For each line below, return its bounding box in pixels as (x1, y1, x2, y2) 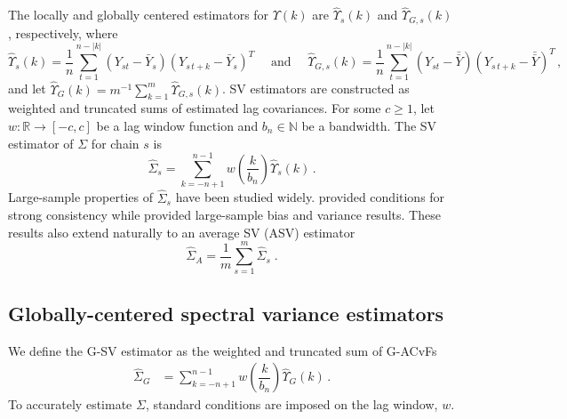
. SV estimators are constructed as (221, 79, 410, 98)
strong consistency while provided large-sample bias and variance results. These (8, 205, 441, 224)
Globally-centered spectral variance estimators (8, 299, 444, 326)
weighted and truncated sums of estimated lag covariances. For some (8, 99, 381, 117)
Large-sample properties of (8, 188, 154, 206)
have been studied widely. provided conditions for (175, 188, 445, 206)
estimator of (8, 133, 74, 152)
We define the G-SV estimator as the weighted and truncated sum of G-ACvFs (8, 341, 437, 359)
